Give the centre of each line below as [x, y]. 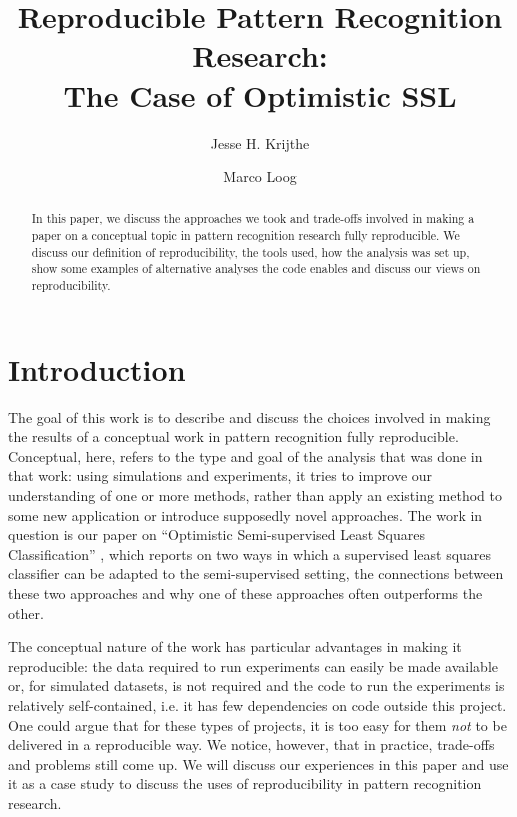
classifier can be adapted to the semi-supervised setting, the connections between [256, 573]
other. [26, 612]
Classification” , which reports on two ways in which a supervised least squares [250, 553]
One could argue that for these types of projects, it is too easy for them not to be [257, 724]
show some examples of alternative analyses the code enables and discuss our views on [256, 268]
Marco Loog [260, 176]
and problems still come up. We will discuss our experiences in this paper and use [258, 763]
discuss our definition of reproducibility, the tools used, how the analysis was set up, [250, 251]
